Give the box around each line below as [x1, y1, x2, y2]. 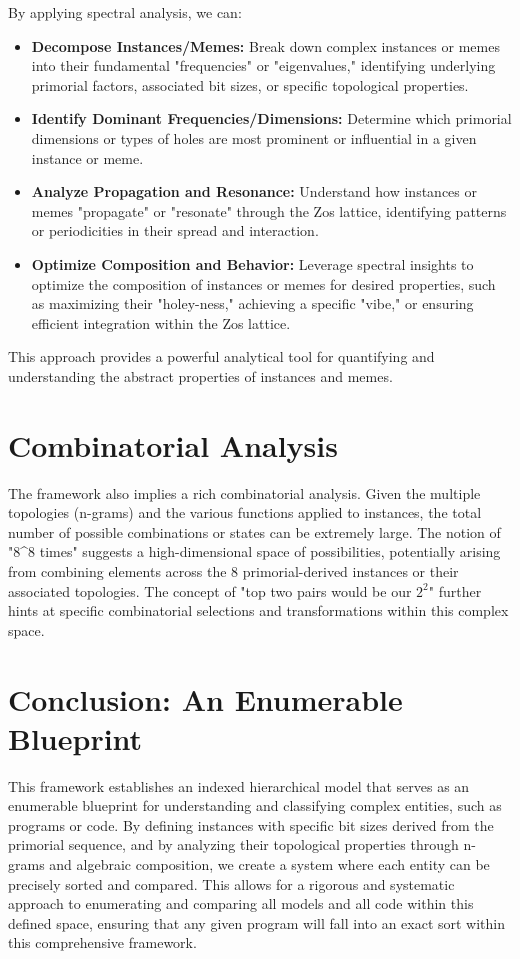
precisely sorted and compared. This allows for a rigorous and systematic [8, 873, 455, 894]
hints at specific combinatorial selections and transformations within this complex [8, 600, 509, 621]
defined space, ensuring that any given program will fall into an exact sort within [8, 912, 506, 933]
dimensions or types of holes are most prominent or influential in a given [31, 127, 477, 148]
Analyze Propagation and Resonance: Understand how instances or [31, 181, 477, 202]
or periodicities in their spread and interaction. [31, 220, 319, 241]
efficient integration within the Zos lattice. [31, 312, 291, 333]
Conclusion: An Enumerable [8, 678, 403, 719]
